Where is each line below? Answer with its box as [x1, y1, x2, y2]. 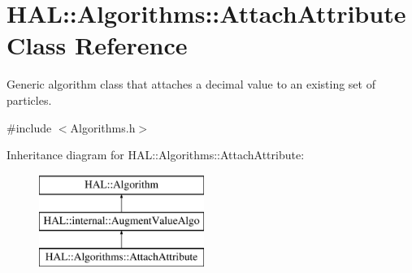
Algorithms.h [70, 119, 136, 136]
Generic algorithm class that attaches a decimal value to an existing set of [7, 76, 375, 93]
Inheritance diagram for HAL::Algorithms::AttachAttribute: [7, 146, 305, 163]
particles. [7, 91, 52, 108]
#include [7, 119, 52, 136]
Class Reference [7, 28, 188, 62]
